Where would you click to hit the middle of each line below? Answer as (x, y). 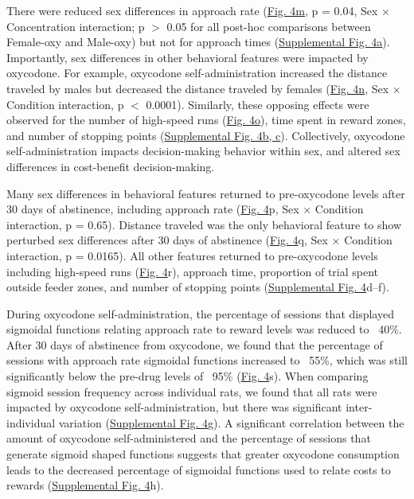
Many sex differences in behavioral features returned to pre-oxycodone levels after (206, 193)
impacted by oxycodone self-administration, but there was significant (174, 407)
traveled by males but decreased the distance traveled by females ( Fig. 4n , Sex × (204, 88)
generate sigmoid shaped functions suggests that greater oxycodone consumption (203, 454)
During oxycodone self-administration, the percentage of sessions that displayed (200, 313)
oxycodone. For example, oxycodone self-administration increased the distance (197, 73)
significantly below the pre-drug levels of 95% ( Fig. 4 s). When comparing (187, 376)
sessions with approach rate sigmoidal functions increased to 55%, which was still (207, 360)
